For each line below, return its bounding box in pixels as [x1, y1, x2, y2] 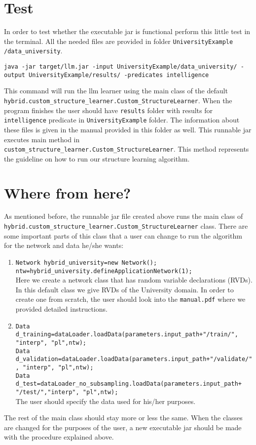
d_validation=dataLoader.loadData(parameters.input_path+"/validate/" [15, 356, 253, 363]
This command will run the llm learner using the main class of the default [4, 85, 228, 96]
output [4, 71, 25, 79]
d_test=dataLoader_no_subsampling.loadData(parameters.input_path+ [15, 380, 242, 388]
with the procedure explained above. [4, 432, 114, 442]
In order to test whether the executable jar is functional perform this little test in [4, 26, 251, 37]
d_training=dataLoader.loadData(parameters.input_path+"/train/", [15, 331, 238, 338]
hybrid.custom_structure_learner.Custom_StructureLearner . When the [4, 95, 232, 105]
